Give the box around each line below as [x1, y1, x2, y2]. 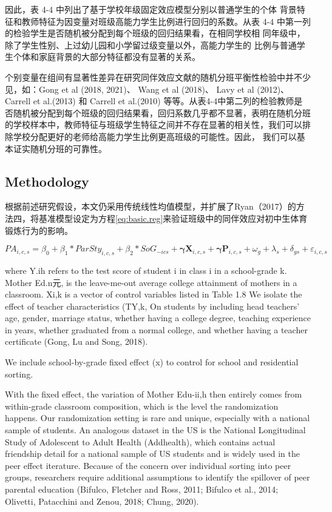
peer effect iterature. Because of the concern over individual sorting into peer [5, 459, 291, 471]
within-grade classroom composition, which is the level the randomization [5, 399, 279, 412]
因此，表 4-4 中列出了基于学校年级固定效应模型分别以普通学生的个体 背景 [5, 3, 297, 15]
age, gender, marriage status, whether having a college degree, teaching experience [5, 311, 311, 324]
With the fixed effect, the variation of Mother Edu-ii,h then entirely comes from [5, 388, 302, 401]
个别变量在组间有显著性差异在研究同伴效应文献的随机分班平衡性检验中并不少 [5, 70, 311, 83]
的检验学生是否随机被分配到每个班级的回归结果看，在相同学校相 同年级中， [5, 27, 305, 39]
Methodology [5, 171, 89, 190]
